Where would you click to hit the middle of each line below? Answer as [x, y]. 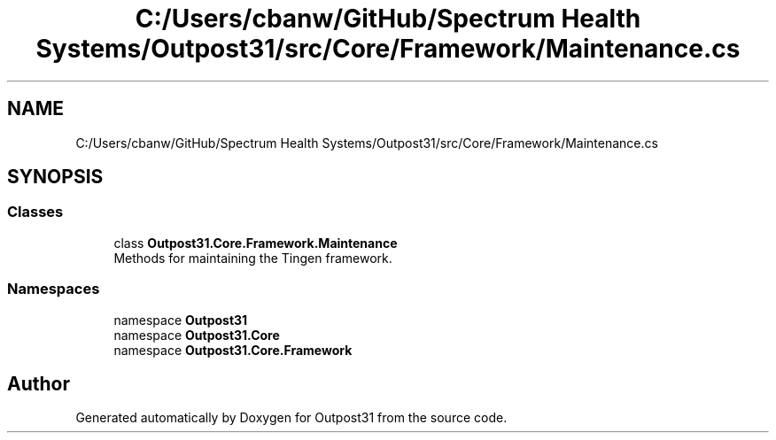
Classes [35, 212]
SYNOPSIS [55, 177]
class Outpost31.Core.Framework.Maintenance [256, 243]
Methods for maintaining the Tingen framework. [253, 258]
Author [39, 383]
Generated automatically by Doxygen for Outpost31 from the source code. [291, 418]
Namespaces [54, 289]
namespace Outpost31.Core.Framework [233, 350]
